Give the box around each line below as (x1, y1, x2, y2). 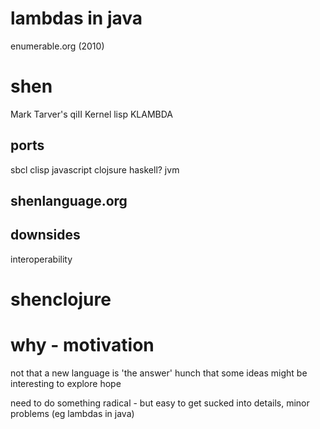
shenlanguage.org (10, 193, 128, 210)
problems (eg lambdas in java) (10, 408, 135, 420)
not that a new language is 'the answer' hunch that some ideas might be (10, 367, 308, 379)
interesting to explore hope (10, 378, 122, 390)
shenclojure (10, 288, 112, 311)
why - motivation (10, 334, 155, 357)
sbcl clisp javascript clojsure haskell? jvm (10, 163, 180, 176)
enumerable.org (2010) (10, 40, 105, 52)
